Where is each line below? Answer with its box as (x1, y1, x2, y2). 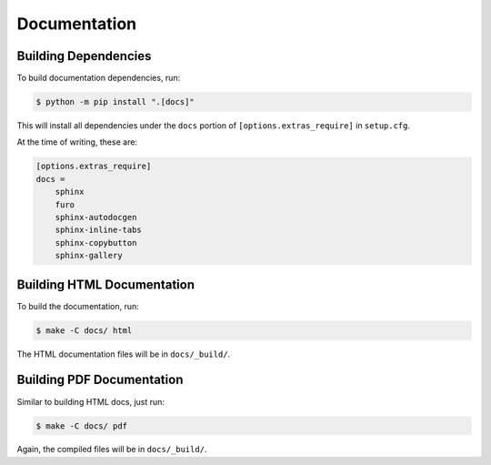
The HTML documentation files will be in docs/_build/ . (16, 349, 231, 359)
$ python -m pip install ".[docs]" (35, 96, 195, 107)
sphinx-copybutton (55, 238, 137, 248)
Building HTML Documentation (16, 277, 195, 292)
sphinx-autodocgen (55, 212, 137, 222)
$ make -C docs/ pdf (35, 420, 127, 431)
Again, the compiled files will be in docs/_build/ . (16, 444, 207, 455)
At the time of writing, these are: (16, 136, 138, 147)
